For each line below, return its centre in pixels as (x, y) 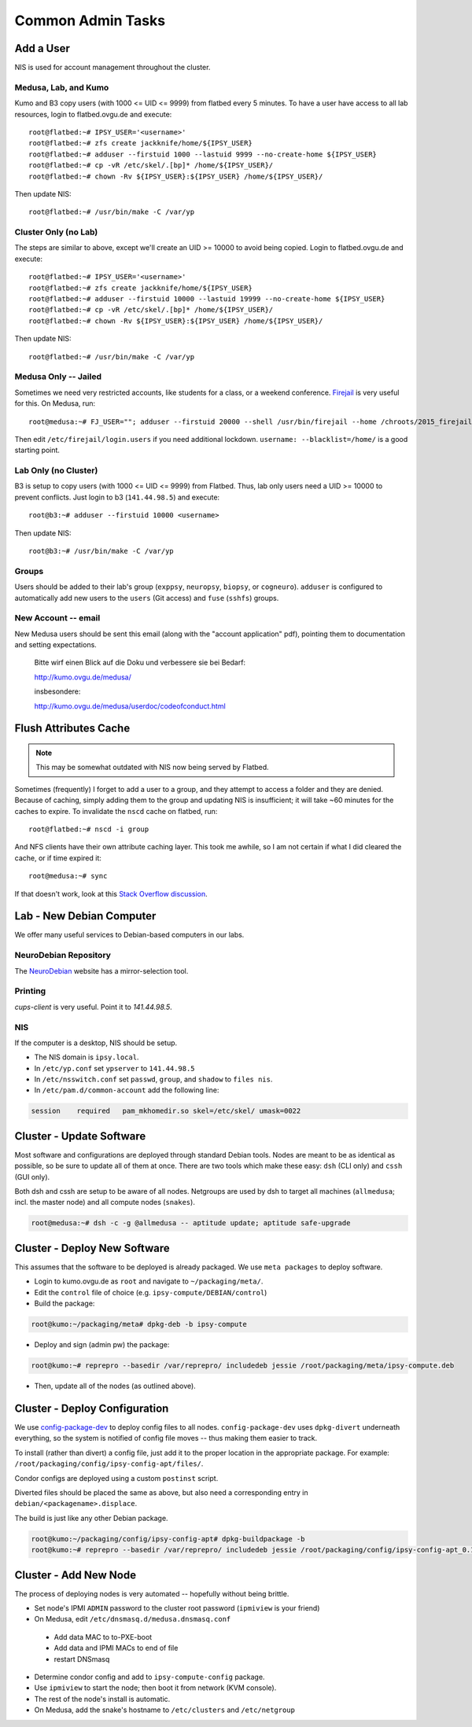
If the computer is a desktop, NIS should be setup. (96, 1043)
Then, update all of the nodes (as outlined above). (115, 1386)
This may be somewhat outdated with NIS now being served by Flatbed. (152, 768)
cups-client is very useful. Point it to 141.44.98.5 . (93, 1007)
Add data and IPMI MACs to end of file (116, 1648)
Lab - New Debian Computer (85, 916)
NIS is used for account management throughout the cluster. (112, 68)
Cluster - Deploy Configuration (92, 1408)
